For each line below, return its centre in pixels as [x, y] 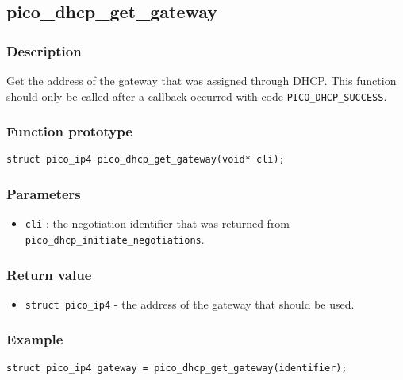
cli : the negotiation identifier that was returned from [157, 223]
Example [35, 339]
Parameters [44, 194]
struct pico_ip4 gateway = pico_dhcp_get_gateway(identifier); [177, 368]
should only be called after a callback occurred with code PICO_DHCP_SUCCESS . [197, 96]
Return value [49, 274]
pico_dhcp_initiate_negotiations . [115, 239]
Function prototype [69, 131]
